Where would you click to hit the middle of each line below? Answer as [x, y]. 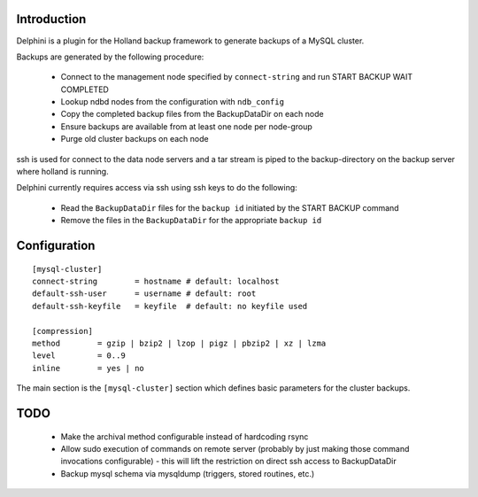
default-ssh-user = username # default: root [144, 294]
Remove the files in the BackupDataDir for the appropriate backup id [191, 221]
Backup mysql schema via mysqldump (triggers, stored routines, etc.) [188, 473]
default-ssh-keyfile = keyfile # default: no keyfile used [170, 306]
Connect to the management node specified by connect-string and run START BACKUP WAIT [237, 77]
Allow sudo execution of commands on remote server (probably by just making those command [235, 448]
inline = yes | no [89, 368]
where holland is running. [63, 172]
